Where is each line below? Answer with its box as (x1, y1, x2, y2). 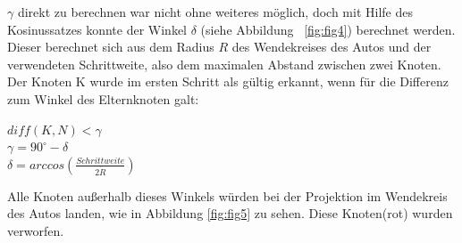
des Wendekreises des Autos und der (231, 37, 432, 56)
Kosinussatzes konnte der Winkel (7, 20, 187, 38)
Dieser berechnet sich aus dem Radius (7, 37, 214, 56)
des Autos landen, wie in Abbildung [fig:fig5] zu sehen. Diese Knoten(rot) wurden (7, 204, 453, 223)
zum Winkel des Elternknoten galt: (7, 89, 199, 108)
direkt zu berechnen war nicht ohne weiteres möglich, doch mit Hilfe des (17, 3, 413, 20)
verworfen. (7, 221, 64, 239)
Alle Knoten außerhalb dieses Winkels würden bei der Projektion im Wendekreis (7, 186, 448, 205)
